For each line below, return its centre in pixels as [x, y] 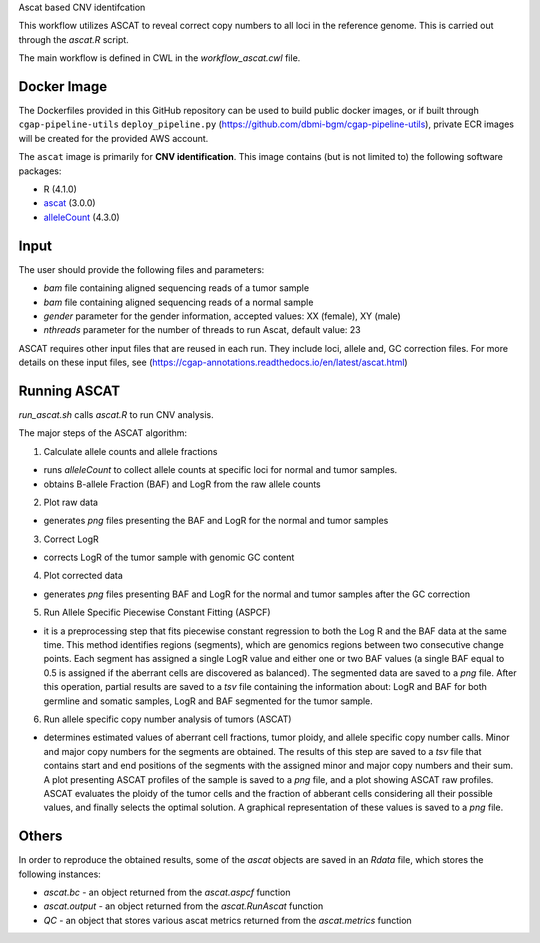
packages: [40, 171]
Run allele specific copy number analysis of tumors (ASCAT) [167, 719]
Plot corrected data [83, 576]
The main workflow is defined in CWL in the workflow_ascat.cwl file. [159, 58]
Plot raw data [71, 502]
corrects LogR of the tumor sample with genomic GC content [169, 557]
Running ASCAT [69, 390]
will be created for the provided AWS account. [113, 138]
